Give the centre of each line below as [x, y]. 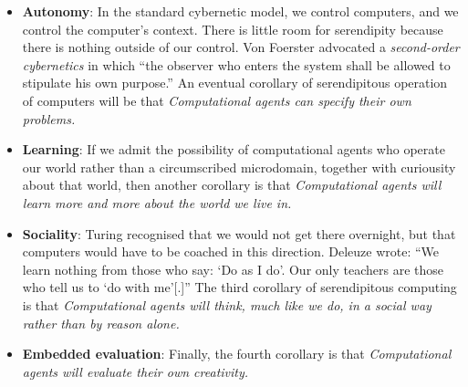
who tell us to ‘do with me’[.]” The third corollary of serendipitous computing [239, 287]
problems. [49, 118]
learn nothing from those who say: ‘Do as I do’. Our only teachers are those [233, 269]
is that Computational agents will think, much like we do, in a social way [227, 304]
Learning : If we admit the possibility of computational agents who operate [234, 149]
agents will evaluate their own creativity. [135, 371]
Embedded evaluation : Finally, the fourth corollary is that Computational [237, 354]
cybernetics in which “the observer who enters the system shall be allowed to [236, 64]
